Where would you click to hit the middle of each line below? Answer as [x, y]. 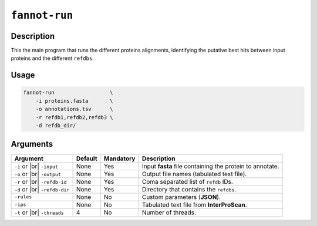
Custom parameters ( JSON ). [181, 197]
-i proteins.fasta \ [75, 101]
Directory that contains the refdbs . [189, 189]
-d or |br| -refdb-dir [42, 189]
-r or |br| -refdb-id [41, 181]
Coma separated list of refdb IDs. [187, 181]
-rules [23, 197]
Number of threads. [169, 212]
